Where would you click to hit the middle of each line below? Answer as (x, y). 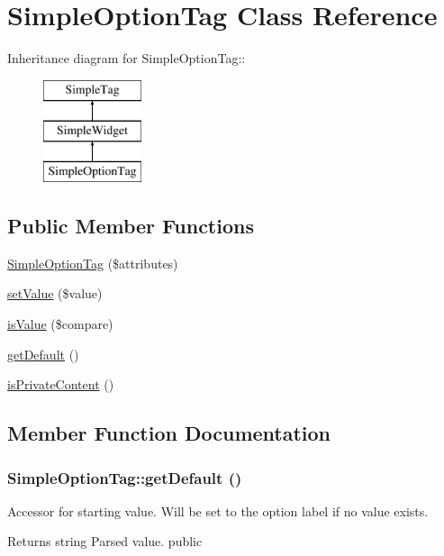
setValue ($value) (55, 293)
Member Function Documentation (169, 433)
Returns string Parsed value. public (105, 541)
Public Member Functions (131, 226)
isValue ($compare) (60, 324)
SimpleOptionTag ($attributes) (93, 263)
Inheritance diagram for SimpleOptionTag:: (127, 58)
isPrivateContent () (61, 384)
